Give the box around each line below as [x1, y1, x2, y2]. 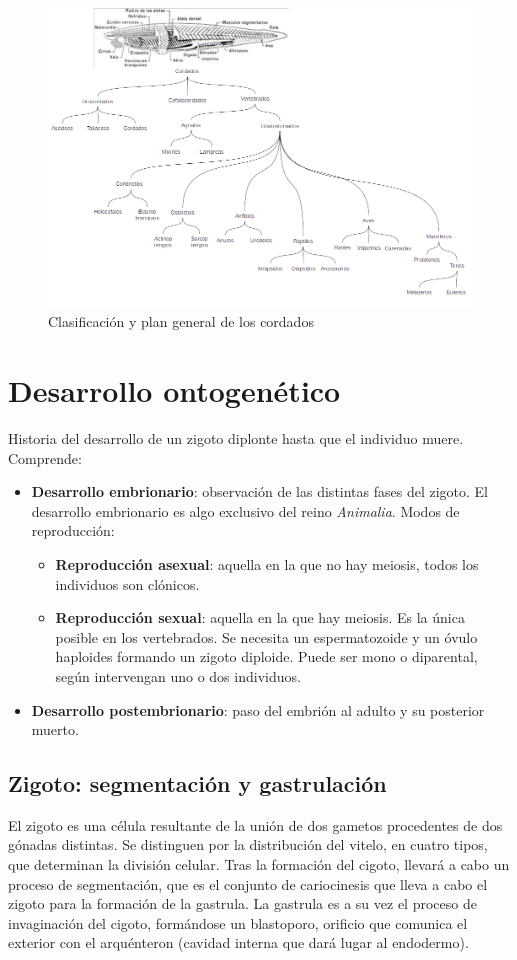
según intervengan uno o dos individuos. [55, 665, 301, 686]
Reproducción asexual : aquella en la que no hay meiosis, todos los [55, 553, 479, 574]
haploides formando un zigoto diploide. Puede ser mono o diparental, [55, 646, 478, 667]
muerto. [31, 719, 79, 740]
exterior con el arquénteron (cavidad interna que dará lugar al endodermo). [8, 932, 469, 953]
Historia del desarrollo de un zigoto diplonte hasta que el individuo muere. [8, 427, 464, 448]
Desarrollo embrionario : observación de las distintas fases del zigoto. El [31, 481, 489, 502]
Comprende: [8, 447, 82, 468]
